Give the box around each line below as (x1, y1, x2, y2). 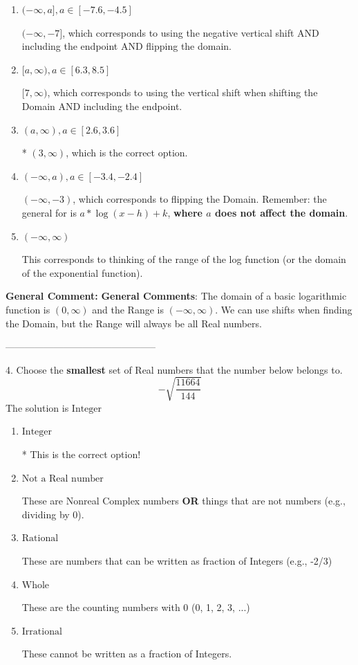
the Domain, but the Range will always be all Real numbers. (6, 316, 262, 330)
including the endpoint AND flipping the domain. (21, 39, 232, 53)
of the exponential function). (21, 265, 143, 280)
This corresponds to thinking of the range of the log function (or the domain (21, 252, 346, 266)
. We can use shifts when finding (215, 302, 352, 316)
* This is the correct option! (21, 447, 141, 462)
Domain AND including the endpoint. (21, 98, 182, 113)
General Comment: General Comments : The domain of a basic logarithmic (6, 289, 347, 303)
